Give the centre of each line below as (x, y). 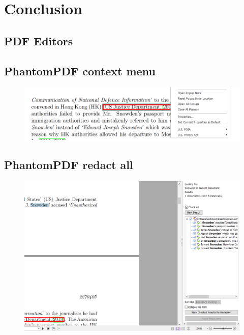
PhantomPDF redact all (69, 165)
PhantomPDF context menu (80, 71)
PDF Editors (39, 40)
